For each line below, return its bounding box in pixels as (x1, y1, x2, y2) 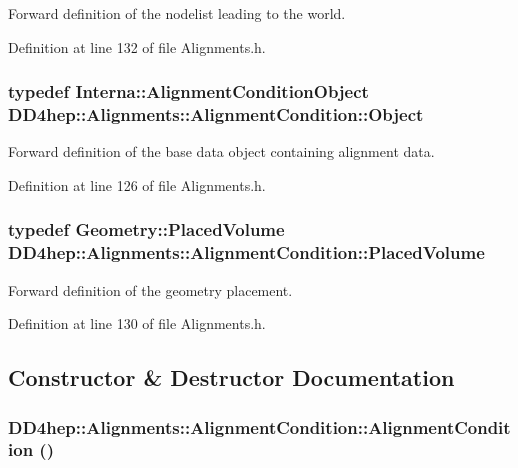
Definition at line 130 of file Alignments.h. (8, 313, 266, 334)
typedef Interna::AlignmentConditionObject (8, 79, 369, 104)
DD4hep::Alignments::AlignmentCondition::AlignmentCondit (8, 414, 511, 439)
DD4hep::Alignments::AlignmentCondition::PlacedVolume (8, 240, 485, 265)
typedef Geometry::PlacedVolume (8, 217, 285, 242)
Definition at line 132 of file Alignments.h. (8, 36, 266, 57)
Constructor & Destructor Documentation (8, 362, 455, 393)
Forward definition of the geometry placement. (8, 279, 293, 300)
